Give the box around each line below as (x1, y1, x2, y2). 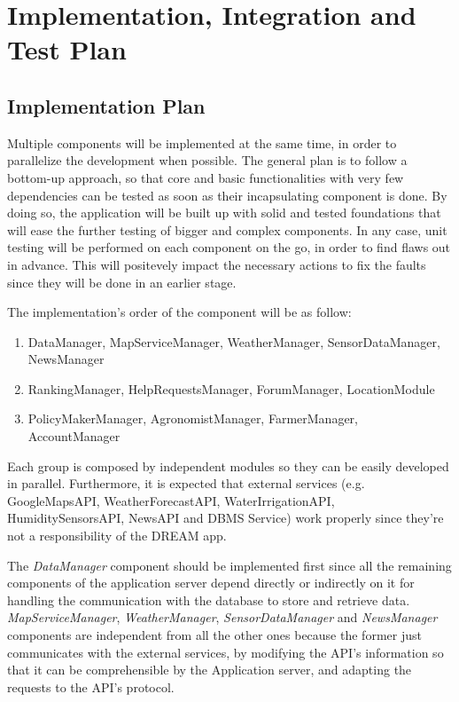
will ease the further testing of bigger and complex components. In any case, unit (7, 220, 447, 239)
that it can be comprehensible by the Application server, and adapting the (7, 660, 412, 679)
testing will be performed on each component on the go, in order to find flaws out (7, 238, 451, 256)
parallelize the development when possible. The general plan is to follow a (7, 151, 408, 170)
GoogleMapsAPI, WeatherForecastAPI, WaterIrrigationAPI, (7, 491, 335, 509)
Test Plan (7, 31, 127, 67)
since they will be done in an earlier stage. (7, 272, 237, 291)
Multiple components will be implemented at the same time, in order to (7, 133, 397, 152)
